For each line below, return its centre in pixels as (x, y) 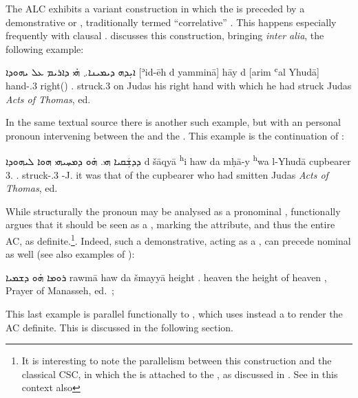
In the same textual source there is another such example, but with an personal (173, 122)
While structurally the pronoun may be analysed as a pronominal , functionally (173, 211)
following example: (45, 48)
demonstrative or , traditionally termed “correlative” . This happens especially (171, 22)
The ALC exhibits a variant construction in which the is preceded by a (155, 8)
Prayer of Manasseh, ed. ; (60, 290)
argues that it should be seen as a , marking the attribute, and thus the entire (170, 224)
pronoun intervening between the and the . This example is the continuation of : (175, 135)
